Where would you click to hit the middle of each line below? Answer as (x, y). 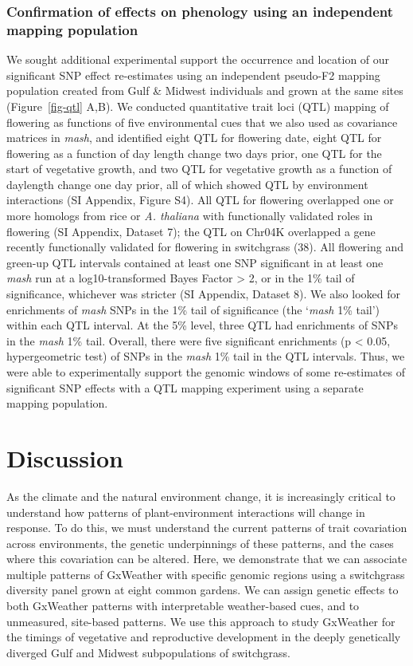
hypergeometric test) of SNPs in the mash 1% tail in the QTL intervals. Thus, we (206, 356)
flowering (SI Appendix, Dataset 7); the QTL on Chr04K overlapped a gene (191, 231)
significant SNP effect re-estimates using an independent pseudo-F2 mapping (193, 75)
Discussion (65, 457)
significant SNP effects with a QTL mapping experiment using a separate (185, 387)
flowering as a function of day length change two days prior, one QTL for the (194, 153)
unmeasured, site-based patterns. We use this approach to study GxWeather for (201, 621)
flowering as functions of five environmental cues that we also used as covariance (202, 122)
